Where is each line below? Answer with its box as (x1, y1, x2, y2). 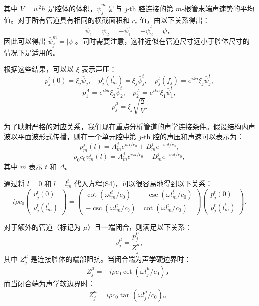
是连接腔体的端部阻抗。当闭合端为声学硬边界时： (30, 253, 191, 264)
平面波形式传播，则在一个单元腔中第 (17, 131, 136, 142)
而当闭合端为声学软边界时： (4, 278, 95, 288)
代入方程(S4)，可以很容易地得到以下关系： (74, 178, 213, 188)
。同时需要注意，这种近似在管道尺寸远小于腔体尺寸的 (75, 35, 250, 46)
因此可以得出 (4, 35, 46, 46)
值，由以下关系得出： (139, 14, 210, 25)
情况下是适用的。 (4, 47, 60, 57)
